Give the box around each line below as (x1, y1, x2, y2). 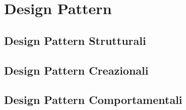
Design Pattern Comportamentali (4, 92, 182, 107)
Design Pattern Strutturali (4, 32, 146, 48)
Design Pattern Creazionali (4, 62, 149, 78)
